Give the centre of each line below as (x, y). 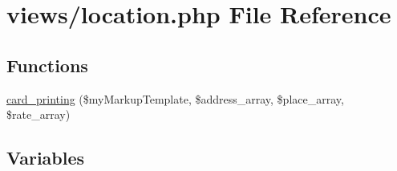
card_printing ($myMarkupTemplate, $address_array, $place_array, (175, 98)
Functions (47, 65)
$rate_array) (38, 114)
